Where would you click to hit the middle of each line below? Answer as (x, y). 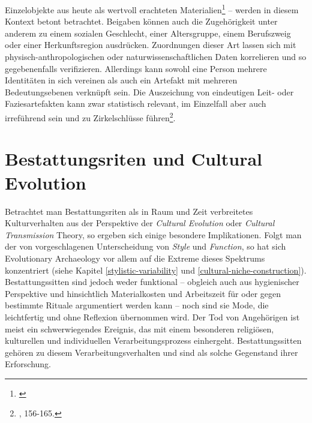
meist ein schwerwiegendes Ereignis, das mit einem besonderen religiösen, (139, 328)
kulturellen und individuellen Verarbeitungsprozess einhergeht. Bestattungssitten (153, 340)
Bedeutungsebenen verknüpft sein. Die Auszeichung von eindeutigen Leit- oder (149, 91)
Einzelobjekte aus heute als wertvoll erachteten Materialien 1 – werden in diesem (152, 9)
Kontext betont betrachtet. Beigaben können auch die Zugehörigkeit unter (141, 21)
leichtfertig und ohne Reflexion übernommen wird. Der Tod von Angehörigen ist (152, 316)
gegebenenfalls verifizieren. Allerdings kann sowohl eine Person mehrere (136, 68)
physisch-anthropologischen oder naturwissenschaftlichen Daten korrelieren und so (156, 57)
